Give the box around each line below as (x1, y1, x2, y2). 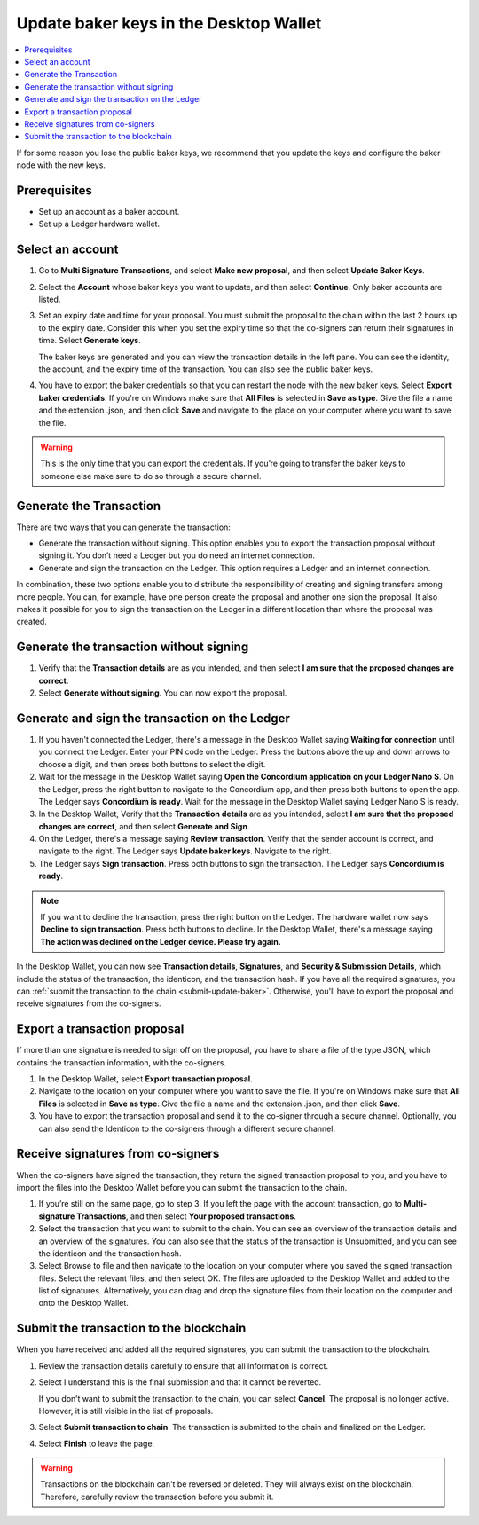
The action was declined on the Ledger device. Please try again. (40, 936, 281, 947)
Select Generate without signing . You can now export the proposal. (38, 688, 287, 698)
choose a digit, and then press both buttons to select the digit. (38, 759, 266, 769)
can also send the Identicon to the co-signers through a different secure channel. (38, 1123, 336, 1134)
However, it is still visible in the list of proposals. (38, 1405, 214, 1416)
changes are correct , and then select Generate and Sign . (38, 821, 250, 831)
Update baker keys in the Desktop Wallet (16, 13, 322, 33)
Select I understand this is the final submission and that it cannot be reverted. (38, 1377, 322, 1387)
